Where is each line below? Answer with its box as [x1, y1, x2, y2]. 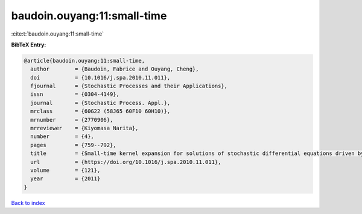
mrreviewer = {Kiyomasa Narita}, [30, 125, 139, 132]
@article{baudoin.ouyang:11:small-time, [24, 57, 145, 64]
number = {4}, [30, 133, 95, 140]
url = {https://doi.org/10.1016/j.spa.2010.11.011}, [30, 159, 221, 165]
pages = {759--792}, [30, 142, 117, 148]
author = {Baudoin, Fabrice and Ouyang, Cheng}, [30, 66, 199, 72]
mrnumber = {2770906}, [30, 116, 113, 123]
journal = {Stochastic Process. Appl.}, [30, 99, 171, 106]
